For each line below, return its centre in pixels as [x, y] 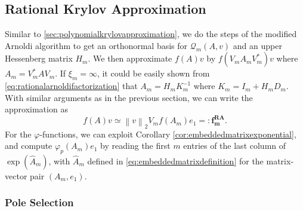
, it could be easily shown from [153, 73]
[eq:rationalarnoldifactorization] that [71, 86]
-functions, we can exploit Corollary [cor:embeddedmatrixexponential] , [168, 134]
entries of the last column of [235, 146]
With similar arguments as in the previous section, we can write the [129, 97]
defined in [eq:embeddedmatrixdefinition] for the [175, 160]
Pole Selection [39, 202]
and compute [29, 146]
